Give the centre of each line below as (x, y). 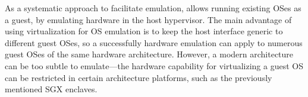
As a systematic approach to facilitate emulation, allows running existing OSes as (153, 8)
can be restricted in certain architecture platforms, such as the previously (139, 77)
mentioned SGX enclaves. (51, 89)
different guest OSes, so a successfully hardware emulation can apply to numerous (154, 42)
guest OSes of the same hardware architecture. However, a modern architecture (149, 54)
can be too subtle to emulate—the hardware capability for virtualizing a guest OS (154, 65)
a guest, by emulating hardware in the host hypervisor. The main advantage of (148, 19)
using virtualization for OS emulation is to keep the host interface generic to (144, 31)
